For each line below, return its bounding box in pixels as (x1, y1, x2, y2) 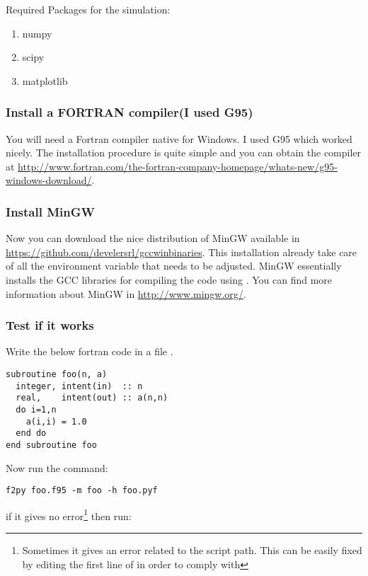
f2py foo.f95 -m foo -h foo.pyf (6, 485, 158, 496)
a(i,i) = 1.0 (25, 416, 87, 427)
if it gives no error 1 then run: (6, 506, 132, 523)
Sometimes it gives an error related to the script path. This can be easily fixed (22, 543, 362, 558)
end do (16, 428, 47, 439)
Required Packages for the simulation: (6, 2, 171, 16)
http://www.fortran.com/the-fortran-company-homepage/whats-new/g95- (18, 159, 338, 173)
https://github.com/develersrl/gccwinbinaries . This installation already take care (6, 244, 357, 259)
